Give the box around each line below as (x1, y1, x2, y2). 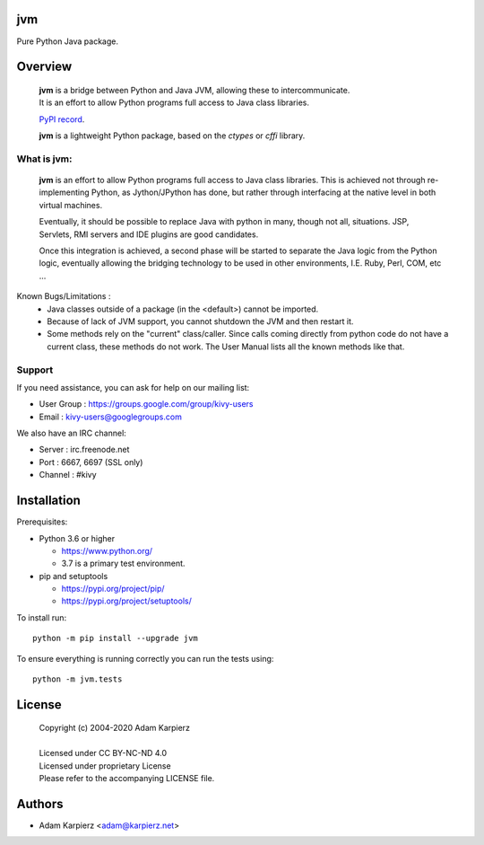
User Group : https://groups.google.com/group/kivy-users (39, 399, 254, 409)
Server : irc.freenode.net (39, 445, 130, 455)
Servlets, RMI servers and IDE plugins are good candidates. (39, 229, 259, 240)
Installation (16, 493, 81, 508)
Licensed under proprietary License (39, 760, 171, 771)
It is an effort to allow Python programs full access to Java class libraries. (39, 97, 309, 108)
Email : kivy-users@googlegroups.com (39, 411, 183, 422)
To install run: (16, 612, 67, 623)
